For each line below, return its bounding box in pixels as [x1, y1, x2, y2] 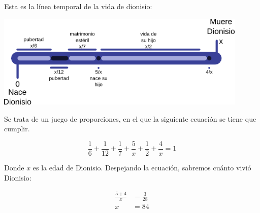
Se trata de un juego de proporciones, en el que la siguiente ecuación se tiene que [4, 113, 256, 124]
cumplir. [4, 123, 30, 134]
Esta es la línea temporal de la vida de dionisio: [4, 1, 152, 11]
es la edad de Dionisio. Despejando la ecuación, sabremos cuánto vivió [32, 162, 251, 172]
